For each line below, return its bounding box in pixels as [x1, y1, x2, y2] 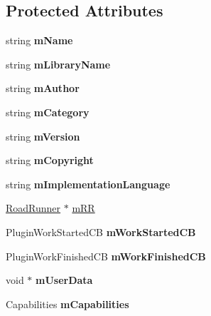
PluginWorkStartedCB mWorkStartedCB [6, 224, 196, 239]
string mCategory [6, 104, 90, 119]
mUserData [36, 272, 93, 287]
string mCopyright [6, 153, 94, 168]
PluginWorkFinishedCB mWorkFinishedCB [6, 248, 206, 263]
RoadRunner [6, 200, 61, 215]
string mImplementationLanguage [6, 176, 171, 191]
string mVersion [6, 128, 80, 143]
